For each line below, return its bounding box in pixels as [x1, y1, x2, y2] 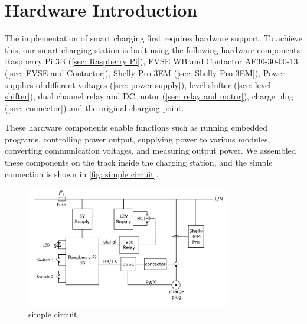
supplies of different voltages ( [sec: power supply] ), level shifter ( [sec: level [5, 78, 271, 90]
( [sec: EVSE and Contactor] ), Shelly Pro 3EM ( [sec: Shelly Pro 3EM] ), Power [5, 66, 286, 79]
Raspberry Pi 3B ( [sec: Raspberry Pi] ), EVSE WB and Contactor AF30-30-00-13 [5, 55, 298, 67]
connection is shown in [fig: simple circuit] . [5, 167, 159, 180]
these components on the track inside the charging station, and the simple [5, 156, 273, 169]
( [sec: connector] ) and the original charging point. [5, 101, 184, 114]
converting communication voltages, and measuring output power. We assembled [5, 144, 296, 157]
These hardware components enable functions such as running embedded [5, 121, 268, 134]
